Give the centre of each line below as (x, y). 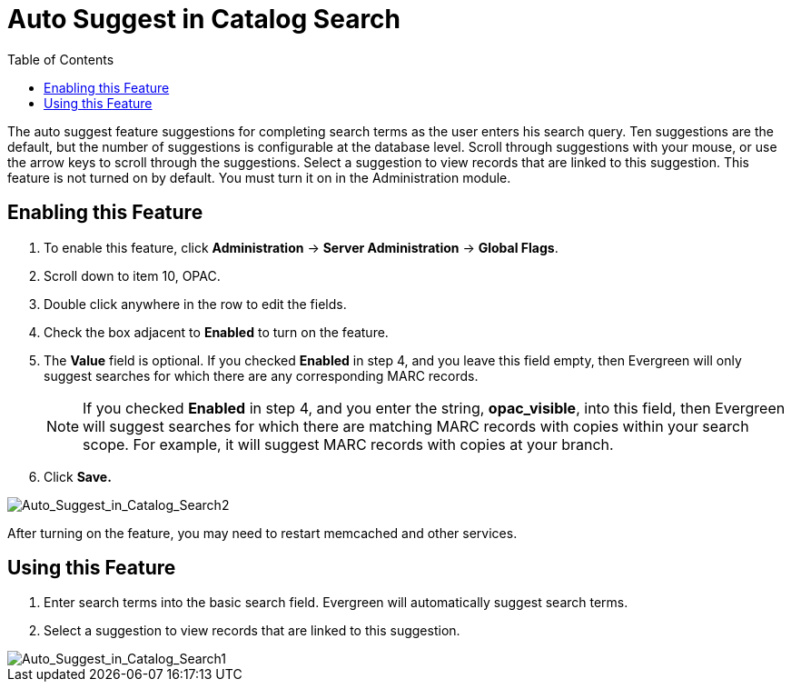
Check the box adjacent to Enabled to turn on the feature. (216, 332)
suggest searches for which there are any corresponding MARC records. (261, 375)
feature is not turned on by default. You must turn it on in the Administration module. (259, 177)
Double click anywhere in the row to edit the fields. (195, 304)
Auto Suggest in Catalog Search (204, 19)
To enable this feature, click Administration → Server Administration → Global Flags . (301, 247)
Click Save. (78, 476)
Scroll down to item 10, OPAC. (132, 275)
